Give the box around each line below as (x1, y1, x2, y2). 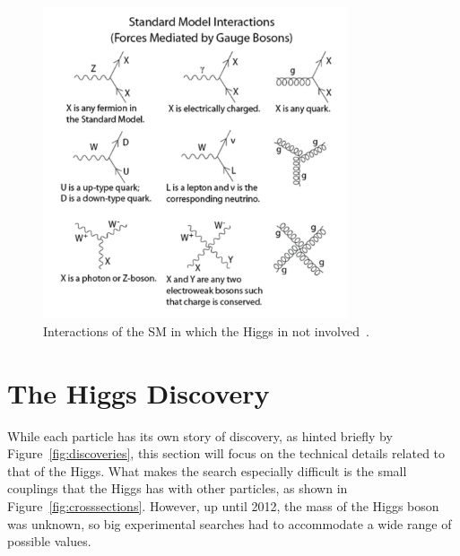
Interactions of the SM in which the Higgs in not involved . (43, 321, 369, 340)
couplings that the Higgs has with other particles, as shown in (7, 479, 348, 498)
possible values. (7, 532, 91, 551)
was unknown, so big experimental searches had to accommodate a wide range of (7, 514, 452, 533)
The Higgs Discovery (7, 374, 270, 411)
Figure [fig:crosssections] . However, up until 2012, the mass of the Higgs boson (7, 497, 439, 515)
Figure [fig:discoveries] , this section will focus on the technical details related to (7, 444, 446, 463)
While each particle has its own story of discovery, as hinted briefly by (7, 426, 393, 445)
